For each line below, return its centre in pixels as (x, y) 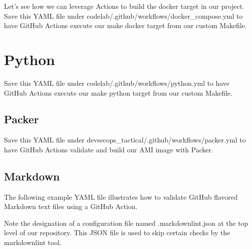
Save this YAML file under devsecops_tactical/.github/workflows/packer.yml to (125, 140)
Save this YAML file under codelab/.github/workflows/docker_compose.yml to (123, 16)
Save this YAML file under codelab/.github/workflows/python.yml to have (117, 83)
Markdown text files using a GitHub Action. (71, 206)
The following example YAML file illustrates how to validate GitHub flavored (121, 196)
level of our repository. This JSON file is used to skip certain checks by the (117, 232)
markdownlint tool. (33, 242)
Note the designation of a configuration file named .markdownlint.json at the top (126, 223)
